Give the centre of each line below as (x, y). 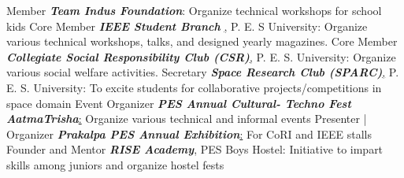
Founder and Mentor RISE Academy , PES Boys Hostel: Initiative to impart (195, 149)
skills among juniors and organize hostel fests (115, 164)
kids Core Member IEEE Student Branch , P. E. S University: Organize (187, 26)
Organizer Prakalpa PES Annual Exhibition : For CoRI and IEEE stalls (189, 133)
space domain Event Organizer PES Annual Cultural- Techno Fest (179, 103)
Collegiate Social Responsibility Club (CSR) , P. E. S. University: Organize (201, 56)
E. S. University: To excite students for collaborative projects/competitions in (194, 87)
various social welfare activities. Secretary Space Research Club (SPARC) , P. (203, 72)
